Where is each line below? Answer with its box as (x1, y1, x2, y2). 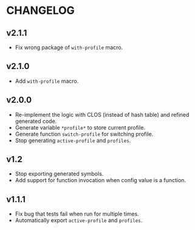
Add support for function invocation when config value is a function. (15, 177, 186, 184)
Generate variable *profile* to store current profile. (15, 123, 146, 131)
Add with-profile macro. (15, 77, 79, 85)
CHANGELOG (6, 4, 75, 18)
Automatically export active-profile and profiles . (15, 217, 143, 224)
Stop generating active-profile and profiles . (15, 137, 131, 144)
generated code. (15, 117, 57, 125)
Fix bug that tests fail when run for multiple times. (15, 210, 140, 218)
